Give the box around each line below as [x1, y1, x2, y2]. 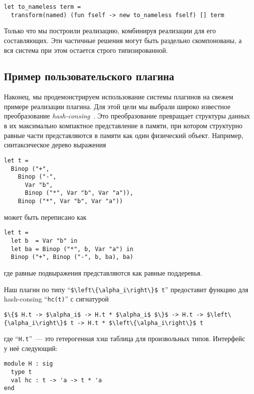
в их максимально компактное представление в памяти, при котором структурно [4, 120, 243, 131]
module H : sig [4, 360, 53, 368]
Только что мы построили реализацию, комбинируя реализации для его [4, 25, 216, 36]
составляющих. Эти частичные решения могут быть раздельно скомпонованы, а [4, 35, 242, 45]
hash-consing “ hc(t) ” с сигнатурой [4, 294, 109, 304]
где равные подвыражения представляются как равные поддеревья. [4, 268, 202, 278]
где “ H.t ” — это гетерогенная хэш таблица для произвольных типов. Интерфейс [4, 333, 245, 344]
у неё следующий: [4, 343, 58, 353]
